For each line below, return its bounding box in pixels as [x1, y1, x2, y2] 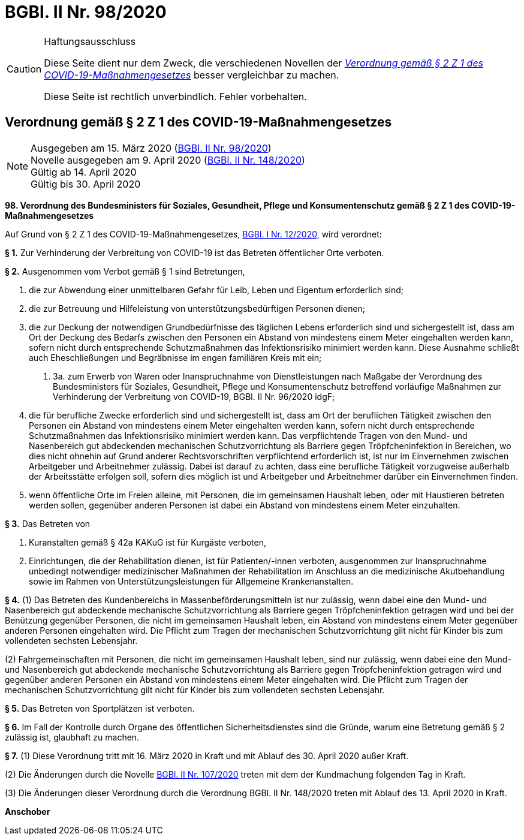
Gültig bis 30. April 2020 [31, 177, 141, 190]
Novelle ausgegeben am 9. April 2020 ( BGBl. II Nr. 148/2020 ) [31, 153, 305, 166]
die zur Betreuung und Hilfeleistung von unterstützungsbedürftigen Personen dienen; [29, 303, 366, 314]
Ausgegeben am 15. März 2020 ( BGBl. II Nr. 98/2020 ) [31, 141, 272, 154]
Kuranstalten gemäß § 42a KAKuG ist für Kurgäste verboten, [29, 537, 267, 547]
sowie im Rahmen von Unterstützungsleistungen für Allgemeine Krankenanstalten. [29, 576, 354, 586]
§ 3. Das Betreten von [5, 518, 91, 529]
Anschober [5, 806, 50, 817]
